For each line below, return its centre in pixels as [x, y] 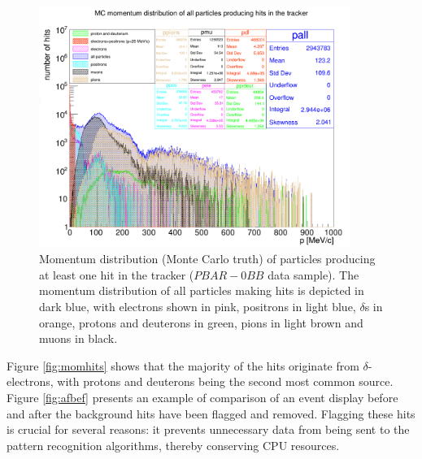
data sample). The [313, 274]
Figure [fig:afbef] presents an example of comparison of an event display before [202, 397]
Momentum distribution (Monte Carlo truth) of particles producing [207, 259]
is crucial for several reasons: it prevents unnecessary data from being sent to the [208, 429]
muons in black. [78, 338]
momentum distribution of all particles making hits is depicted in [202, 290]
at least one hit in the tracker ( [117, 274]
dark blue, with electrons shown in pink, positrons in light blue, [198, 306]
